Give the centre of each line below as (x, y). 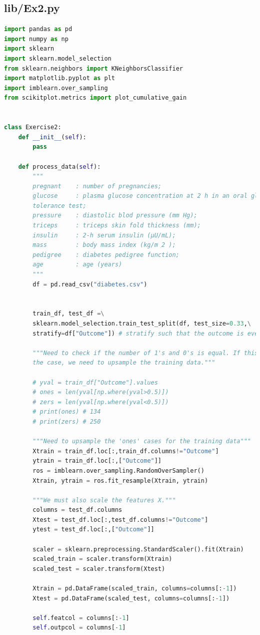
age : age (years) (77, 265)
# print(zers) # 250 (67, 421)
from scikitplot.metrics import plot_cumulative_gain (95, 98)
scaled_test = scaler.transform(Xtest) (99, 569)
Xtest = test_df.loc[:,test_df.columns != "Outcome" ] (120, 520)
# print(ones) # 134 (67, 412)
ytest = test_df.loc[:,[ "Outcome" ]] (93, 530)
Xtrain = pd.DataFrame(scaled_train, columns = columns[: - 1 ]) (135, 589)
